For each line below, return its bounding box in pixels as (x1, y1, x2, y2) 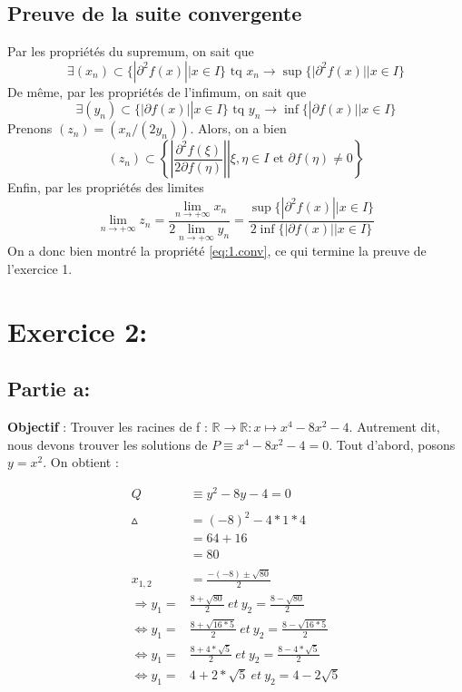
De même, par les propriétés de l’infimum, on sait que (7, 82, 307, 101)
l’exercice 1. (7, 258, 73, 278)
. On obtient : (43, 453, 119, 472)
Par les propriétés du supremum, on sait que (7, 42, 254, 61)
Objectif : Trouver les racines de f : (7, 417, 208, 435)
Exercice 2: (7, 312, 148, 349)
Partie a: (7, 375, 91, 403)
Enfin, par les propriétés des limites (7, 178, 204, 197)
